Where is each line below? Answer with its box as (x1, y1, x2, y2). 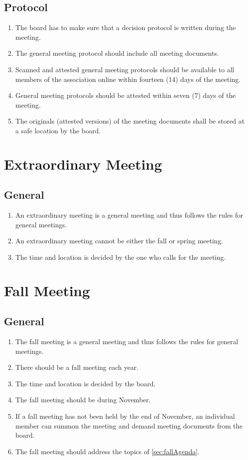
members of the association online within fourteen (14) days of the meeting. (15, 74, 241, 84)
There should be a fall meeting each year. (15, 362, 139, 372)
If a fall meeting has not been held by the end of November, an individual (15, 411, 235, 421)
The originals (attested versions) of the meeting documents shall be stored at (15, 116, 245, 126)
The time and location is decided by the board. (15, 378, 156, 388)
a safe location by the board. (15, 125, 101, 135)
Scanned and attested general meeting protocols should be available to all (15, 64, 234, 74)
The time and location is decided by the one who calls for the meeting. (15, 252, 226, 262)
